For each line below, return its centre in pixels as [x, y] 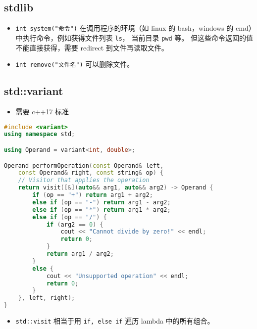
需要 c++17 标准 [42, 111]
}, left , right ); [47, 298]
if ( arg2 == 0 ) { [75, 224]
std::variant [34, 91]
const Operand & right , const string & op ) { [91, 173]
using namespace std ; [40, 134]
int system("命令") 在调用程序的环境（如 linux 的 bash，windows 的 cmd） [134, 28]
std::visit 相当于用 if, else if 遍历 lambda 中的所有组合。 [115, 321]
